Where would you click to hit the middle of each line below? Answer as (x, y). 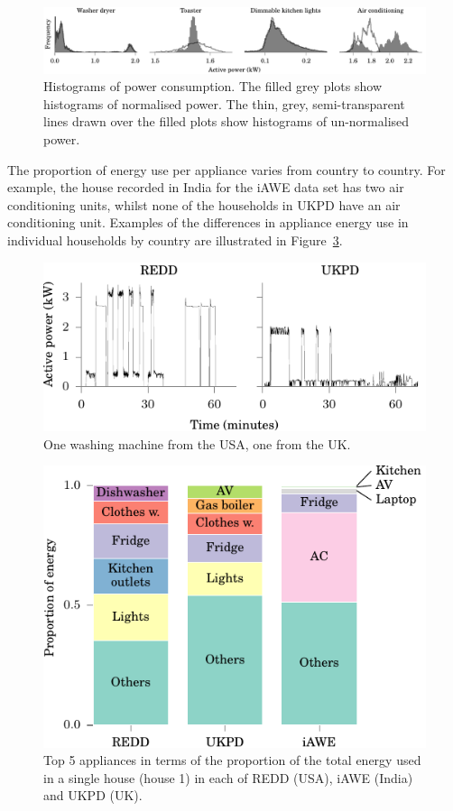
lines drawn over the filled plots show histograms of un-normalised (226, 121)
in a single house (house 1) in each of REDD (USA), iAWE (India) (228, 777)
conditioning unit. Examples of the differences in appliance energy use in (208, 222)
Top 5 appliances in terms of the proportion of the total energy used (232, 760)
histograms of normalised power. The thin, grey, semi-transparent (224, 103)
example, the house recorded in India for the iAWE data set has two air (206, 187)
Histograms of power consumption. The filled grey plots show (213, 86)
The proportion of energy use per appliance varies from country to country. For (226, 169)
